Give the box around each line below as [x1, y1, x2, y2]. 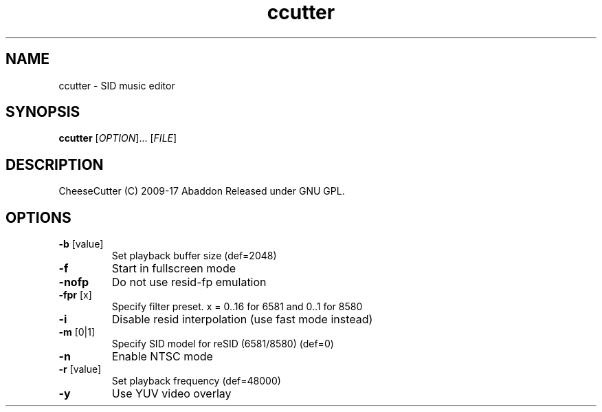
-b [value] [58, 238, 104, 250]
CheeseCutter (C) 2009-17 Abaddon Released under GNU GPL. [58, 185, 345, 197]
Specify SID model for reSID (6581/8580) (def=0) [111, 338, 334, 350]
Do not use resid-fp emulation [111, 275, 267, 290]
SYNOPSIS [5, 103, 80, 121]
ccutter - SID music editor [58, 79, 175, 91]
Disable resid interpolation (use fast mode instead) [111, 312, 373, 327]
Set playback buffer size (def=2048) [111, 250, 277, 262]
